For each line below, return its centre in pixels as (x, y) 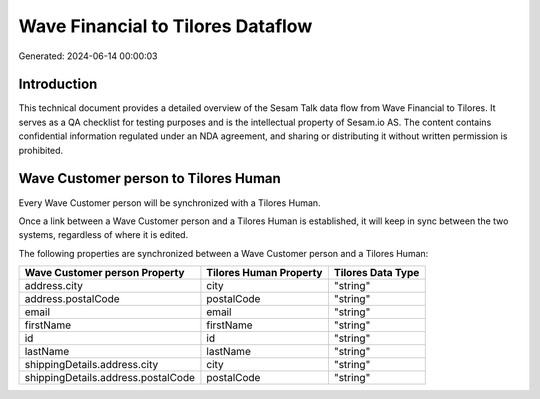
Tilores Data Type (376, 273)
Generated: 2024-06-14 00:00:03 (88, 56)
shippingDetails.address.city (91, 365)
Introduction (58, 84)
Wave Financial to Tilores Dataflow (165, 26)
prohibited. (41, 150)
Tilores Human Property (264, 273)
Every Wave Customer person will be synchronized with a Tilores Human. (169, 202)
